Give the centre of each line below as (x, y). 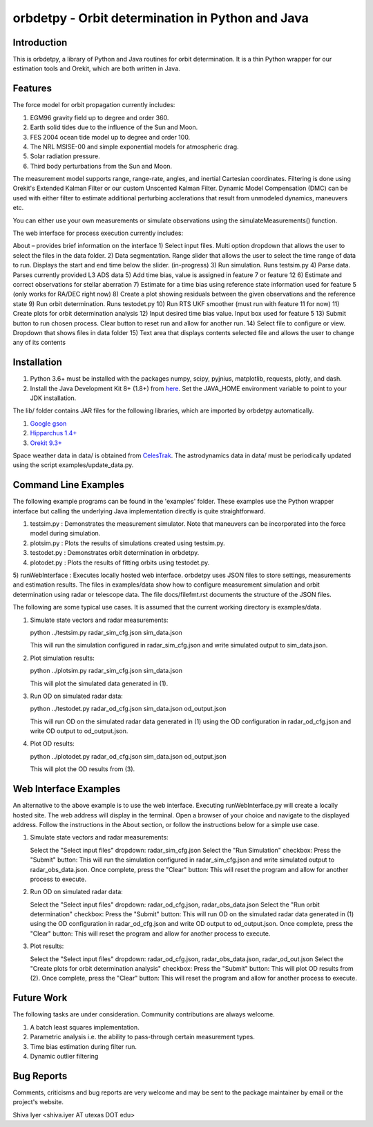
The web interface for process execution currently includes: (98, 233)
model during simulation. (65, 533)
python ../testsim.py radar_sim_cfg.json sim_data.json (106, 632)
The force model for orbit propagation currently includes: (94, 105)
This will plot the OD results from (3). (83, 769)
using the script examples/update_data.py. (73, 465)
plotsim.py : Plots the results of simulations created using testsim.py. (127, 543)
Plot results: (47, 946)
